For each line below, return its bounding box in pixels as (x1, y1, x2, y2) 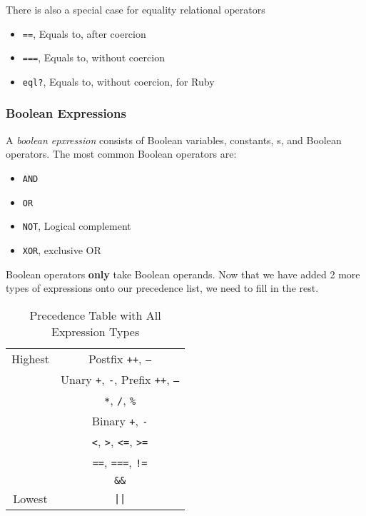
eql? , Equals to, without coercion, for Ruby (22, 74, 215, 88)
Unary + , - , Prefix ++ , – (60, 370, 180, 388)
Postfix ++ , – (88, 350, 152, 367)
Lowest (13, 490, 48, 507)
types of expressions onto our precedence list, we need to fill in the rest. (6, 280, 319, 295)
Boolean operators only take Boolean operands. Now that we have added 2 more (6, 266, 360, 281)
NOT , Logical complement (22, 218, 131, 233)
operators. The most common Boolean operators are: (6, 146, 237, 161)
